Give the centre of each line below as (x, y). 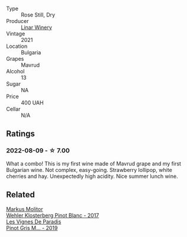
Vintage (16, 34)
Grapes (15, 59)
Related (21, 195)
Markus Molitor (25, 209)
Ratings (21, 134)
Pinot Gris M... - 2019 (32, 228)
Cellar (13, 109)
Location (17, 46)
